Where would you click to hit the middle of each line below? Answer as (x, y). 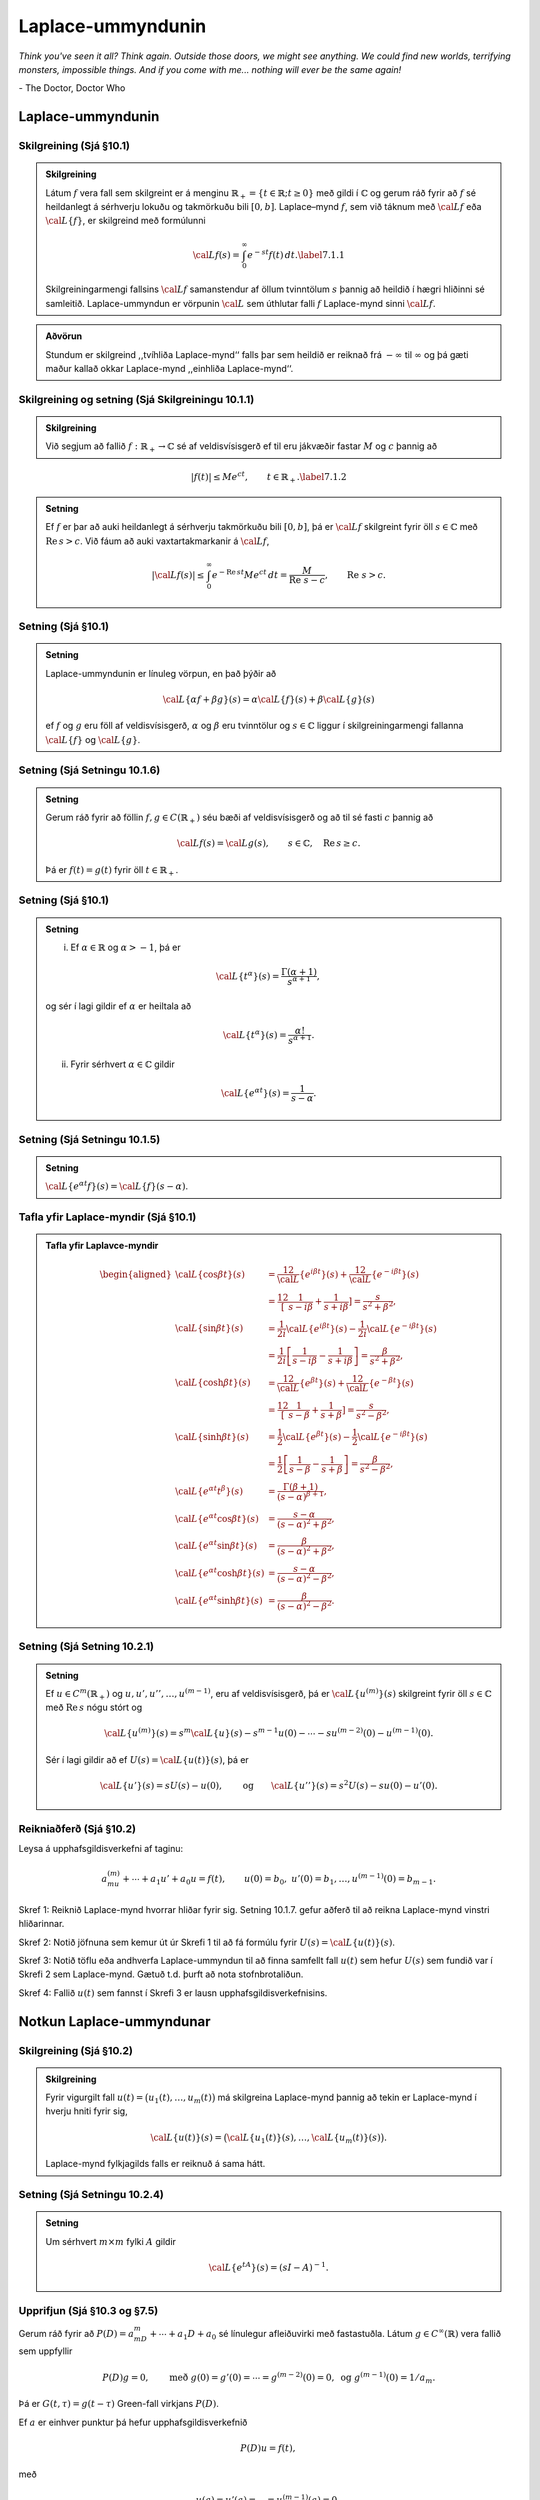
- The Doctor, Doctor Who (72, 88)
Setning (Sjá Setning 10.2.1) (86, 1647)
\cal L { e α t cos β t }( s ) (217, 1517)
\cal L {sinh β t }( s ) (212, 1436)
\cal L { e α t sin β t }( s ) (216, 1545)
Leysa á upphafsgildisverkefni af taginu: (101, 1849)
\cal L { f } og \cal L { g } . (93, 739)
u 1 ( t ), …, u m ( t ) (180, 2098)
